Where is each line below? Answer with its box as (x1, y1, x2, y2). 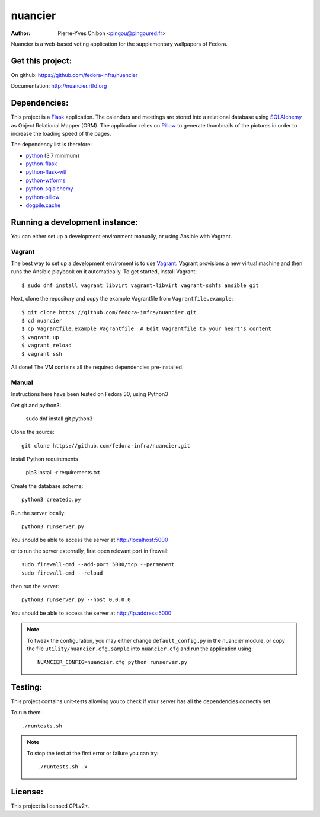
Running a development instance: (11, 217, 138, 227)
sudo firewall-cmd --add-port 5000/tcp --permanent (21, 561, 175, 568)
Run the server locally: (11, 509, 66, 516)
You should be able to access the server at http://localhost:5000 (11, 537, 168, 544)
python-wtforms (25, 177, 66, 184)
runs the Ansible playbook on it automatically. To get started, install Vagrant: (11, 268, 197, 275)
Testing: (11, 682, 43, 692)
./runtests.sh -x (37, 764, 88, 770)
